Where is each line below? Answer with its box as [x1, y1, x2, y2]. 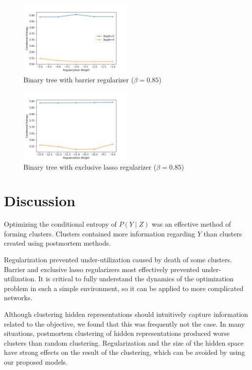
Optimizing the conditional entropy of [4, 219, 117, 229]
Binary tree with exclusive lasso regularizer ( [23, 162, 157, 172]
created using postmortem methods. [4, 238, 111, 248]
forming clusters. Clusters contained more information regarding [4, 228, 195, 238]
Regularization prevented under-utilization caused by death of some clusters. [4, 254, 232, 264]
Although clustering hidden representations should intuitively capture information [4, 309, 248, 319]
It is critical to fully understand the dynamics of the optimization [38, 273, 234, 284]
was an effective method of [152, 219, 231, 229]
